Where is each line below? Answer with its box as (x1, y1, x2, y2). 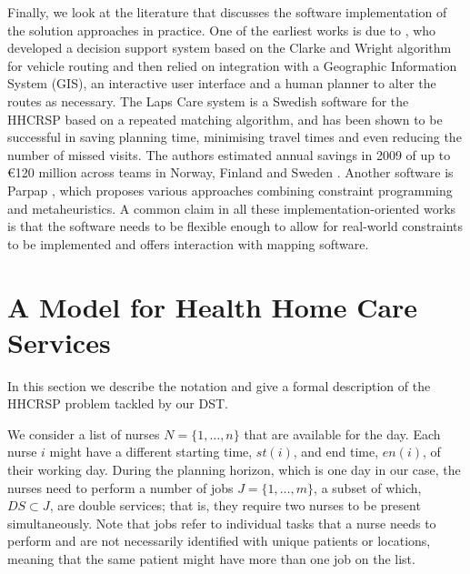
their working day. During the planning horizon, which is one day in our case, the (7, 460, 461, 478)
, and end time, (293, 442, 379, 461)
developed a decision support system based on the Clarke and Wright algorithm (7, 38, 452, 57)
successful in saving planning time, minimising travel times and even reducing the (7, 127, 462, 146)
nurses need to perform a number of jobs (7, 478, 234, 497)
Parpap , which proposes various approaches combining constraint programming (7, 180, 453, 199)
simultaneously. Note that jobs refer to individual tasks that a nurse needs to (7, 513, 436, 532)
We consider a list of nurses (7, 424, 160, 443)
